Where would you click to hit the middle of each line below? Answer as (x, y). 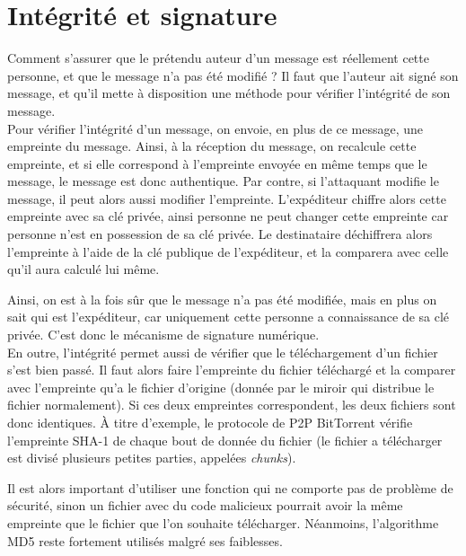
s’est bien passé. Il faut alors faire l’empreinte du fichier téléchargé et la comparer (232, 370)
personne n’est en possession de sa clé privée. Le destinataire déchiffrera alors (220, 234)
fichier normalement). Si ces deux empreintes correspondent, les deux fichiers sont (232, 405)
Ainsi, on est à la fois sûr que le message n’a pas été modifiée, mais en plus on (222, 299)
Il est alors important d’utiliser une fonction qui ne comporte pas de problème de (230, 487)
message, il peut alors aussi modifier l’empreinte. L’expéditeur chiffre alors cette (227, 198)
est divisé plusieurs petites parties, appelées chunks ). (152, 458)
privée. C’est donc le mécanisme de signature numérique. (163, 335)
